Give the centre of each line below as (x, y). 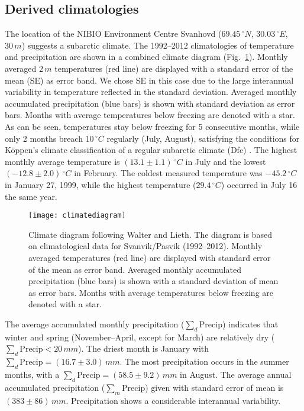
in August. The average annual (236, 374)
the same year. (31, 196)
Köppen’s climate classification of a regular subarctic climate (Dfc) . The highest (151, 150)
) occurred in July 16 (259, 184)
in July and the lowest (226, 161)
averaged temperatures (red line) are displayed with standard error (150, 257)
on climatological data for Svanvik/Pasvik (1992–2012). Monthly (145, 246)
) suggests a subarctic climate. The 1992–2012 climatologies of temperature (158, 45)
